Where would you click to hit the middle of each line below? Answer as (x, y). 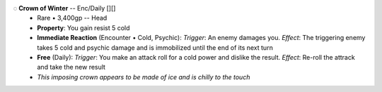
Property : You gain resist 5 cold (83, 27)
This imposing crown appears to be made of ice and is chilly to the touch (144, 77)
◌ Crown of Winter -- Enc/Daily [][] (64, 8)
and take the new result (71, 67)
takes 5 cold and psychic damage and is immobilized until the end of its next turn (155, 47)
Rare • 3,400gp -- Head (72, 18)
